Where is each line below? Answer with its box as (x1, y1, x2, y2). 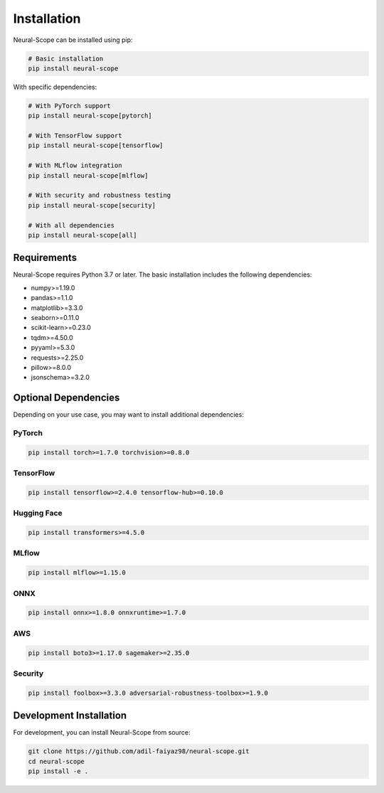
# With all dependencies (28, 221, 115, 229)
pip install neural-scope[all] (28, 231, 138, 239)
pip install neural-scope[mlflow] (28, 171, 149, 179)
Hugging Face (13, 509, 63, 518)
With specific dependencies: (13, 83, 97, 91)
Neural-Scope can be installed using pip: (13, 36, 133, 44)
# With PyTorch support (28, 102, 112, 110)
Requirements (13, 252, 78, 264)
